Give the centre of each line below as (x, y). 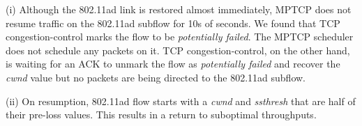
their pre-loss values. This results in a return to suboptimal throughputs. (161, 115)
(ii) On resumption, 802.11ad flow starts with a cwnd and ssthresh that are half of (181, 101)
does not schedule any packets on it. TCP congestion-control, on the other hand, (178, 50)
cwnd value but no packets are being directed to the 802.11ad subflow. (156, 77)
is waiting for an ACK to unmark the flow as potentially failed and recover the (173, 64)
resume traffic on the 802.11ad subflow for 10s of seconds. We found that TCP (173, 23)
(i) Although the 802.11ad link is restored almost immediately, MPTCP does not (179, 9)
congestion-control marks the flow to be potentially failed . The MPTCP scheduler (180, 37)
